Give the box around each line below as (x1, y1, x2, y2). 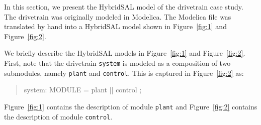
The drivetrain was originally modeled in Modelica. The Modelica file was (4, 11, 231, 22)
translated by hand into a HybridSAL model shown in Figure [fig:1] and (4, 21, 227, 32)
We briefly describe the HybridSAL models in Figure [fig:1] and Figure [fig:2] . (4, 48, 245, 58)
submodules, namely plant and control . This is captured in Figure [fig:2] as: (4, 67, 244, 78)
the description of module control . (4, 111, 113, 121)
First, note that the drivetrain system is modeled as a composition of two (4, 57, 231, 68)
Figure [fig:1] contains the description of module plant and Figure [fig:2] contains (4, 101, 257, 111)
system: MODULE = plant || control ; (24, 84, 142, 95)
